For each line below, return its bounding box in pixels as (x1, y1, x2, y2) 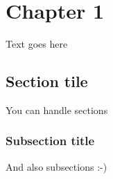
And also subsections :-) (6, 159, 107, 173)
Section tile (6, 70, 88, 92)
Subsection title (6, 132, 95, 149)
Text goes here (6, 37, 68, 51)
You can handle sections (6, 102, 108, 117)
